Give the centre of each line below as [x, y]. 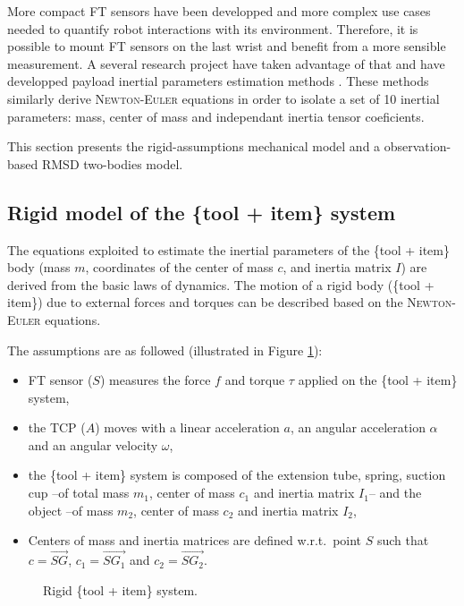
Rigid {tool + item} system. [120, 589]
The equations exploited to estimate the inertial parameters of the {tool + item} [228, 249]
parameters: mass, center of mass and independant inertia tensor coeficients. [216, 116]
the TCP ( [57, 427]
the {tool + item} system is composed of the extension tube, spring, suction [237, 475]
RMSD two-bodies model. [112, 163]
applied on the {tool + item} [378, 380]
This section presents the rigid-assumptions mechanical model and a [194, 146]
